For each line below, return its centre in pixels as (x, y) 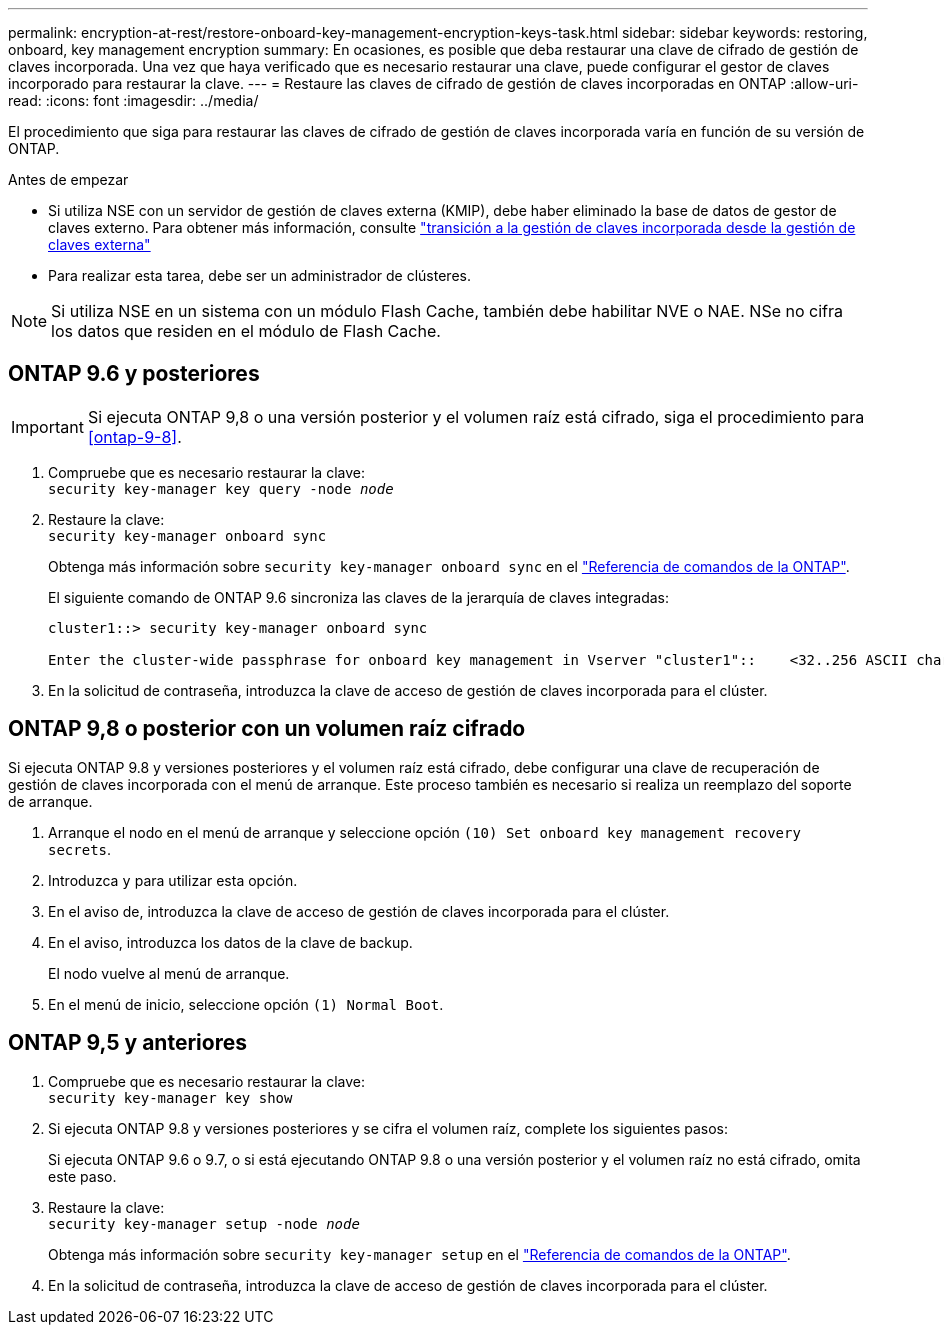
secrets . (80, 849)
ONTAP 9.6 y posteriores (134, 374)
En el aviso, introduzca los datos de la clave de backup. (230, 942)
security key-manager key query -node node (221, 488)
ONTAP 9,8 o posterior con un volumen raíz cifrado (267, 729)
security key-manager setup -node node (204, 1223)
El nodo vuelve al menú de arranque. (169, 973)
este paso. (82, 1176)
